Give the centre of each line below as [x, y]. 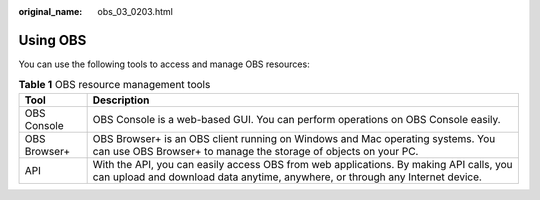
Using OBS [52, 40]
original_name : [50, 11]
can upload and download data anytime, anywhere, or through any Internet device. [287, 177]
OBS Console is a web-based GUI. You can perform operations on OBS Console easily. [296, 119]
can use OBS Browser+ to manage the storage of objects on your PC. [255, 151]
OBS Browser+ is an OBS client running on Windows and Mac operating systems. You [294, 138]
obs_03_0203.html [135, 11]
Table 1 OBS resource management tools [114, 85]
